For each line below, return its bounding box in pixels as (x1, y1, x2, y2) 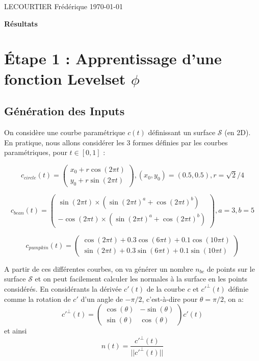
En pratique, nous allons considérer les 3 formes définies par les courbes (4, 137, 228, 147)
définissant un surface (148, 126, 216, 137)
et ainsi (4, 325, 27, 336)
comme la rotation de (4, 293, 71, 304)
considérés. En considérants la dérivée (4, 283, 122, 294)
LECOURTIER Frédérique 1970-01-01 (4, 1, 123, 11)
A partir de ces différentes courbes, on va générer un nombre (4, 263, 193, 274)
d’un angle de (81, 293, 123, 304)
